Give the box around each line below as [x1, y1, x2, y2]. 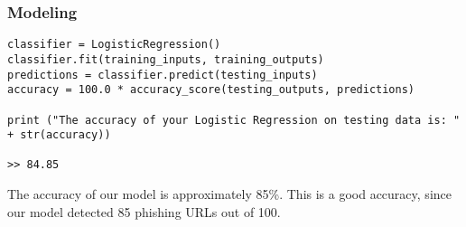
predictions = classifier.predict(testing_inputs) [7, 68, 318, 81]
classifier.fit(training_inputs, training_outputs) [7, 52, 324, 66]
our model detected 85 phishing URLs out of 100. [7, 202, 281, 221]
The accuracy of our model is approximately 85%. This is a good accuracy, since [7, 184, 452, 203]
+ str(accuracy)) [7, 128, 111, 142]
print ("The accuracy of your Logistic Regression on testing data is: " [7, 113, 461, 127]
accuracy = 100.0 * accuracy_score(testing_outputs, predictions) [7, 83, 415, 97]
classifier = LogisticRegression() [7, 38, 221, 52]
